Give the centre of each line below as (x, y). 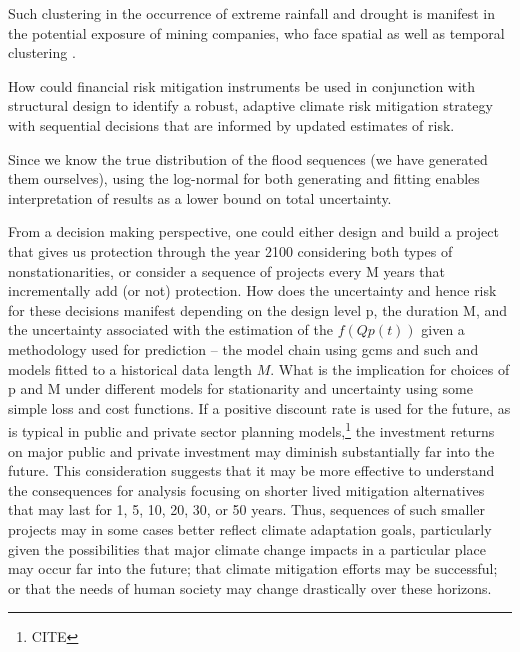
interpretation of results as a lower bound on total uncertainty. (200, 197)
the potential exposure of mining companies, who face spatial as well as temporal (256, 32)
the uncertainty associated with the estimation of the (170, 329)
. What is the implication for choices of (390, 368)
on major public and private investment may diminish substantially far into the (251, 450)
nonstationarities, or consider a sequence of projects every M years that (227, 270)
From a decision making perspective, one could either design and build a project (253, 231)
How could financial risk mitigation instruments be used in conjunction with (242, 85)
